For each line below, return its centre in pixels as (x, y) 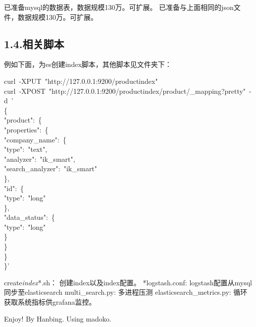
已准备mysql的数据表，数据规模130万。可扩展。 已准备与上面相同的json (119, 7)
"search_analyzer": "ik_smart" (51, 168)
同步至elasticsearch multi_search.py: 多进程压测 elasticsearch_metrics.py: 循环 (126, 292)
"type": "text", (26, 149)
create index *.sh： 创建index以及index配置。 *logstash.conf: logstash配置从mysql (128, 282)
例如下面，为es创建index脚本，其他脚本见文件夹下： (88, 64)
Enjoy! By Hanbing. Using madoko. (58, 318)
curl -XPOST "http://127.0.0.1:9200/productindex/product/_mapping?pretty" (125, 91)
